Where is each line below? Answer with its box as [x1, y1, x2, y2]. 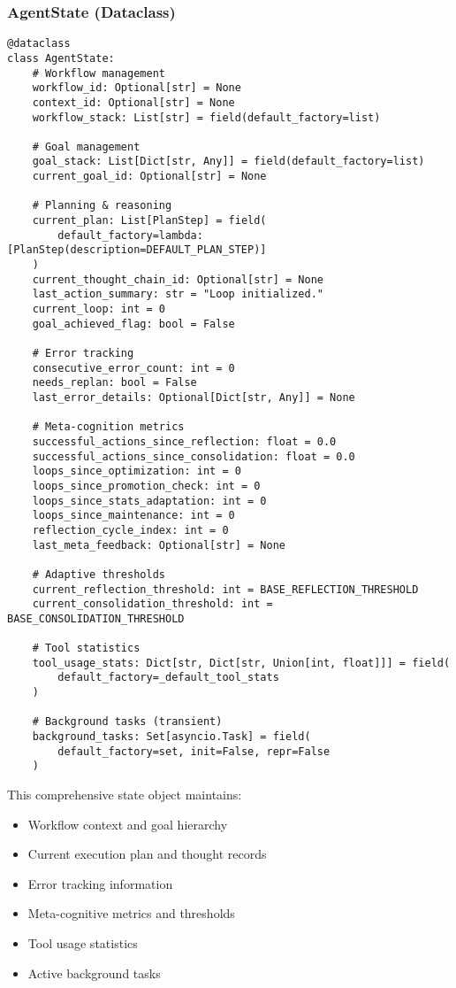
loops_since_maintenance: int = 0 [32, 509, 235, 522]
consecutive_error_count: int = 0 [32, 361, 235, 374]
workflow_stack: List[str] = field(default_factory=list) [32, 111, 381, 124]
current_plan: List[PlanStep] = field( [32, 214, 267, 228]
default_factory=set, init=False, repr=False [57, 745, 331, 758]
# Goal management [32, 140, 141, 153]
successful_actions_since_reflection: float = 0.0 [32, 435, 337, 448]
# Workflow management [32, 66, 165, 80]
